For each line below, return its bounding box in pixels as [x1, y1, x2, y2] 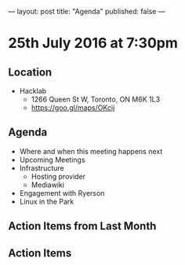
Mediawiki [31, 180, 65, 190]
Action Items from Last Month [8, 219, 157, 233]
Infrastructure [19, 163, 64, 172]
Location [8, 65, 53, 79]
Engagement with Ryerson [19, 188, 105, 197]
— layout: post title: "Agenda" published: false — [8, 7, 166, 16]
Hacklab [19, 86, 47, 95]
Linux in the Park [19, 197, 74, 206]
